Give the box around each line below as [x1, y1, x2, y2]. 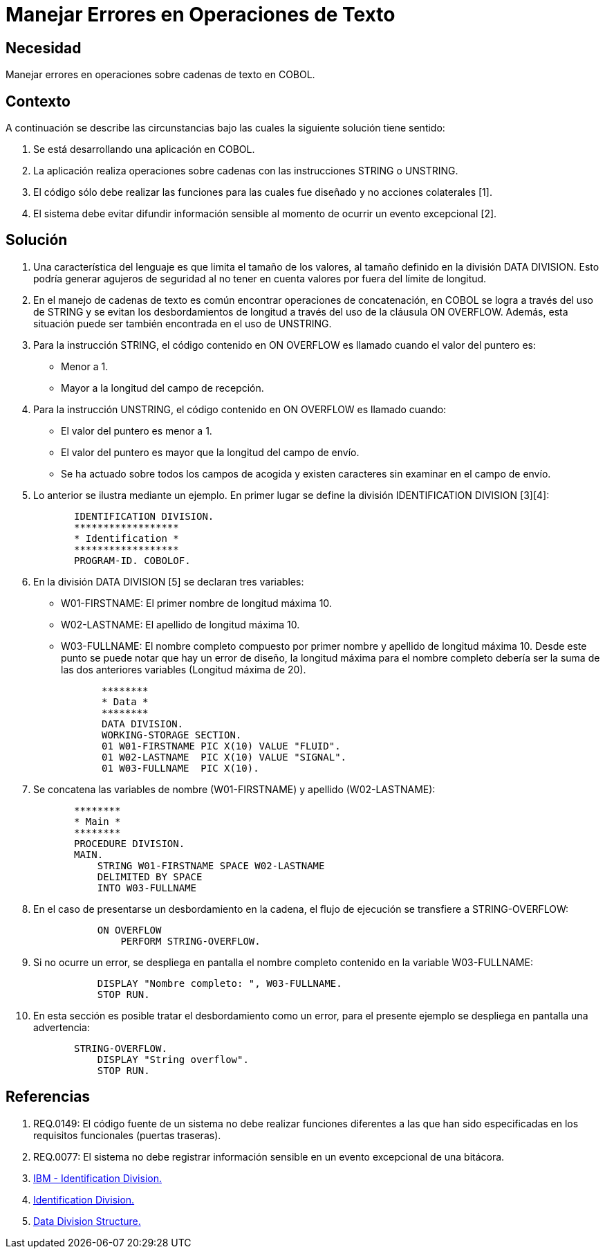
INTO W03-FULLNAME [97, 882, 197, 893]
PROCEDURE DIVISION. [74, 837, 185, 849]
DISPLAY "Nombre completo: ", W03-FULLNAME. [97, 977, 342, 989]
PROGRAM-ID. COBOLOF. [74, 554, 191, 566]
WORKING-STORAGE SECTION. [102, 729, 242, 740]
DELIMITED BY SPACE [97, 871, 203, 882]
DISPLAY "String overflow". [97, 1053, 249, 1065]
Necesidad [6, 39, 82, 57]
